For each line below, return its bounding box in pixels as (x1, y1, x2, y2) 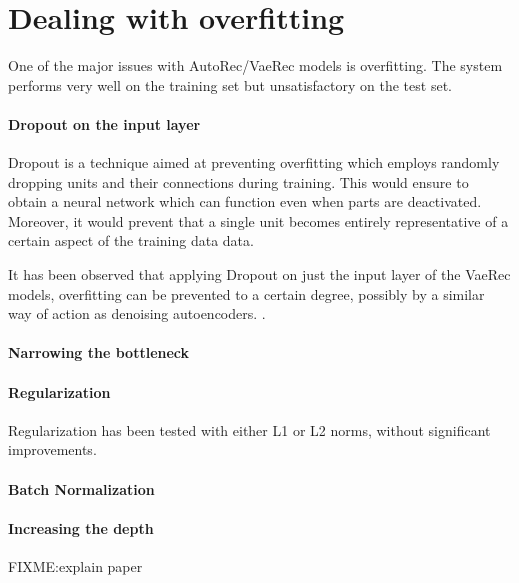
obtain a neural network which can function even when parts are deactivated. (8, 191, 482, 212)
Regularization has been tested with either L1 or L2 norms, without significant (8, 419, 491, 440)
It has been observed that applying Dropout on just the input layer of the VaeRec (8, 264, 511, 285)
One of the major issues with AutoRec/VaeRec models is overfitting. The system (8, 55, 503, 76)
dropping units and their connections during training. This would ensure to (8, 171, 469, 192)
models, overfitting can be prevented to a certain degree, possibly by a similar (8, 283, 485, 304)
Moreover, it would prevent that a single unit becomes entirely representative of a (8, 210, 509, 231)
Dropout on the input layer (8, 113, 201, 134)
